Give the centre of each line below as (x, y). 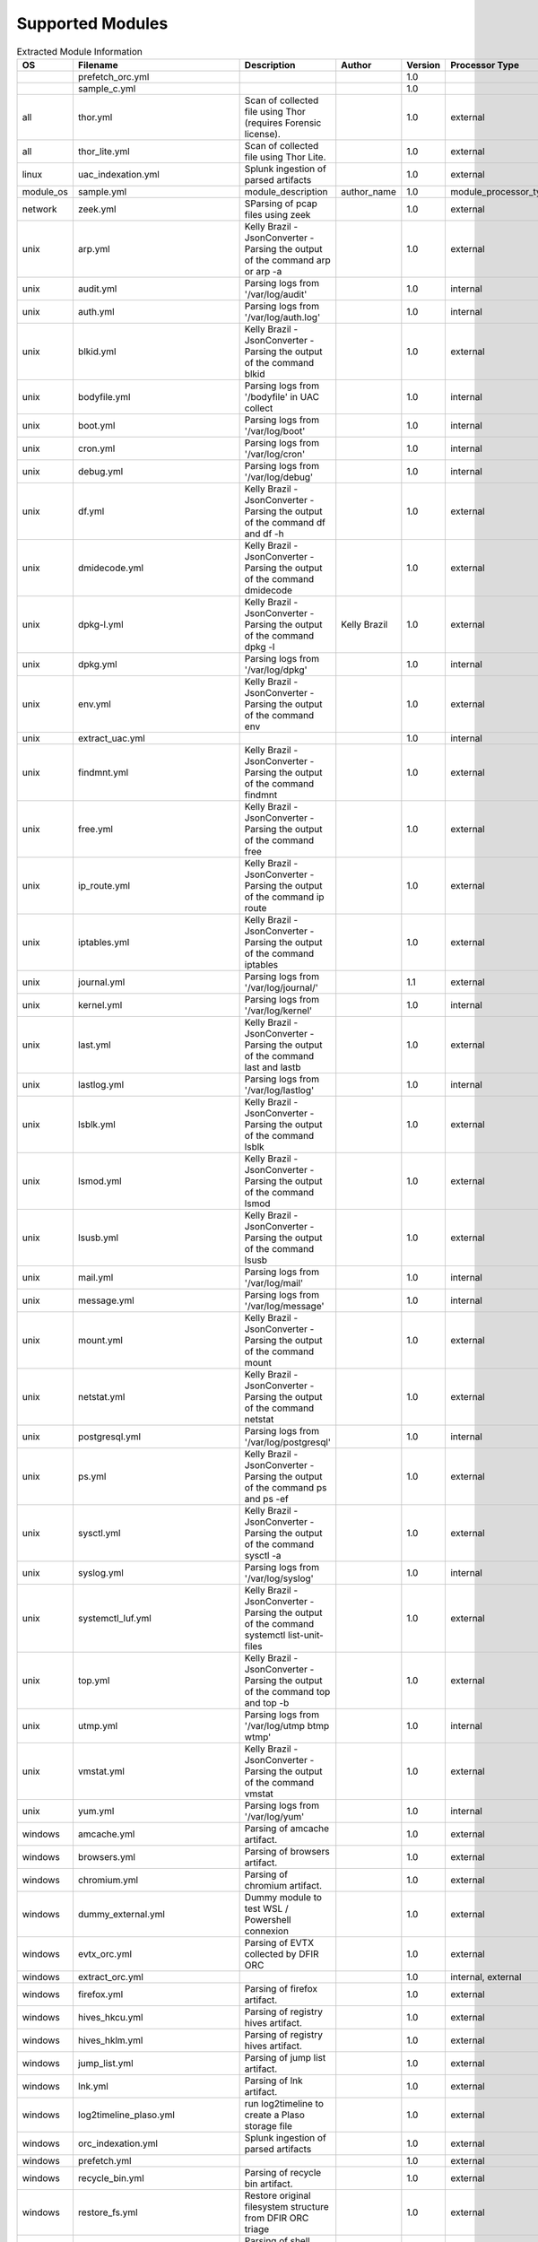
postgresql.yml (109, 1437)
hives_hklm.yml (110, 2040)
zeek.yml (97, 209)
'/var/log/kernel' (278, 1011)
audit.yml (97, 289)
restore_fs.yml (108, 2212)
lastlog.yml (101, 1084)
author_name (369, 191)
